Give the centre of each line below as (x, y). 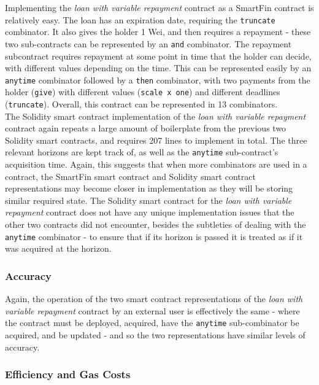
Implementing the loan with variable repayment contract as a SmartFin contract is (159, 7)
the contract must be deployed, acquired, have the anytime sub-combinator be (152, 323)
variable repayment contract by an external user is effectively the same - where (152, 310)
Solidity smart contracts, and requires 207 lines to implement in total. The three (156, 140)
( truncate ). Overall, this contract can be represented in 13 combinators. (141, 104)
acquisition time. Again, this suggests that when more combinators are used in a (156, 164)
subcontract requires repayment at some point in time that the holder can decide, (158, 56)
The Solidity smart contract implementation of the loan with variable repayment (156, 116)
